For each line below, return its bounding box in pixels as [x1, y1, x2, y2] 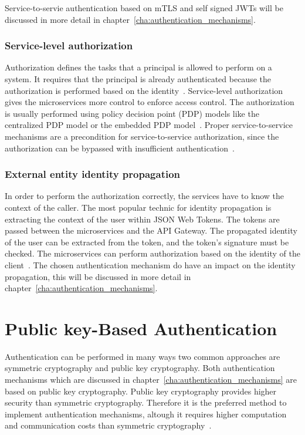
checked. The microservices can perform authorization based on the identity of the [5, 247, 301, 259]
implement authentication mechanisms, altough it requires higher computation [5, 407, 287, 420]
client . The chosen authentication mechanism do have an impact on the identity [5, 258, 296, 271]
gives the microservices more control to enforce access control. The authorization [5, 96, 294, 108]
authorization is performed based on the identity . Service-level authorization [5, 84, 283, 96]
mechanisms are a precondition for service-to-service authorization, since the [5, 130, 279, 142]
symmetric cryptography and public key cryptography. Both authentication [5, 362, 275, 374]
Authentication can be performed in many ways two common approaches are [5, 350, 280, 362]
